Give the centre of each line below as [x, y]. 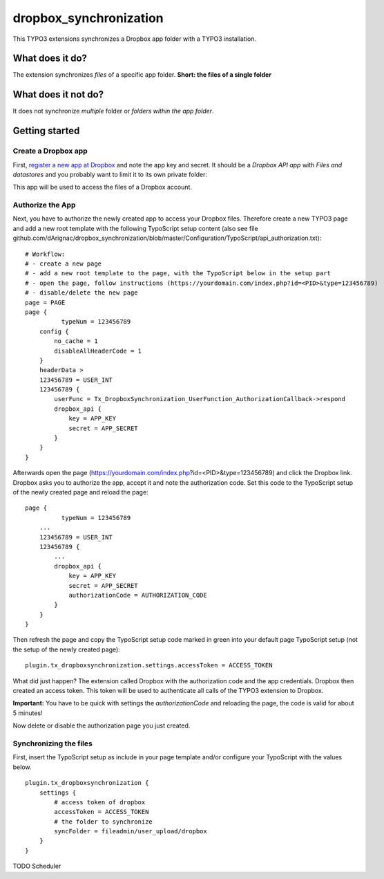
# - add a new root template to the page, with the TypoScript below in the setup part [178, 274]
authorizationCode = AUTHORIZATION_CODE [138, 595]
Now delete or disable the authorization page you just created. [102, 725]
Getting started [46, 131]
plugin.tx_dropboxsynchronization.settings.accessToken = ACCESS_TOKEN [149, 665]
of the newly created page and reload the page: [80, 492]
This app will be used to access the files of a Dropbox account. [103, 187]
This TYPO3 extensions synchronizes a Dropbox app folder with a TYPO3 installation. [135, 39]
